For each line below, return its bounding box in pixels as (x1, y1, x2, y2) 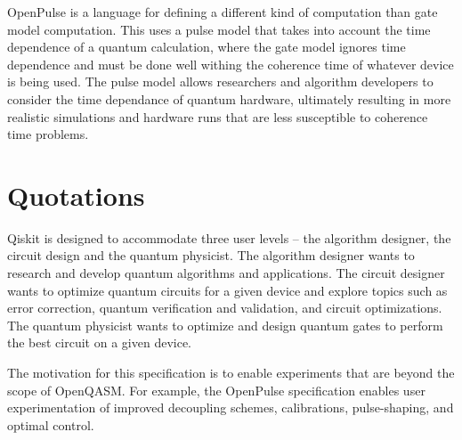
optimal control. (7, 415, 94, 434)
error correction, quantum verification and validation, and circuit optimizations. (7, 298, 442, 317)
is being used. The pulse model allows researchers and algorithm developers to (7, 72, 434, 91)
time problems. (7, 125, 89, 143)
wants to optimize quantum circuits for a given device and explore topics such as (7, 281, 448, 299)
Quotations (7, 176, 145, 213)
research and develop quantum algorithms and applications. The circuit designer (7, 264, 445, 282)
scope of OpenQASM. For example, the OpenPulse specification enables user (7, 380, 426, 399)
